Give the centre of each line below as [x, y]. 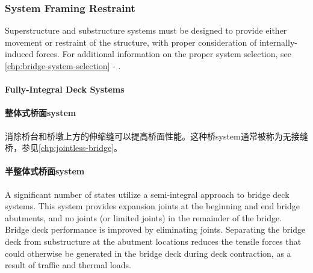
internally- [278, 42]
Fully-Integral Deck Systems [65, 89]
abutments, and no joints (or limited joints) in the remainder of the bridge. [144, 217]
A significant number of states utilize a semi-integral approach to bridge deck [147, 194]
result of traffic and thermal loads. [68, 265]
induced [19, 54]
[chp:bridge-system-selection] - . [63, 66]
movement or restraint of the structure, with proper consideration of [131, 42]
